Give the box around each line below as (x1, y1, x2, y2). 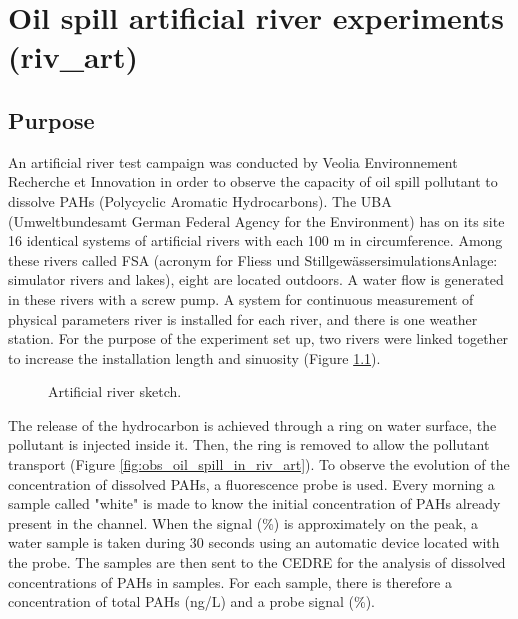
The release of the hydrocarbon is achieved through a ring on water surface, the (8, 414, 497, 435)
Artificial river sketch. (48, 381, 182, 402)
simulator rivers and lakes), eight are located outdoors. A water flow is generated (8, 269, 504, 290)
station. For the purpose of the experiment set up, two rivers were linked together (8, 328, 509, 349)
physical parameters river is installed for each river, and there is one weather (8, 308, 478, 329)
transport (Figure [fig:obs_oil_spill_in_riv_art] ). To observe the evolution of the (8, 454, 510, 475)
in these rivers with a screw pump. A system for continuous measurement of (8, 288, 474, 309)
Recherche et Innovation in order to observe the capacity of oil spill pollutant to (8, 171, 498, 192)
